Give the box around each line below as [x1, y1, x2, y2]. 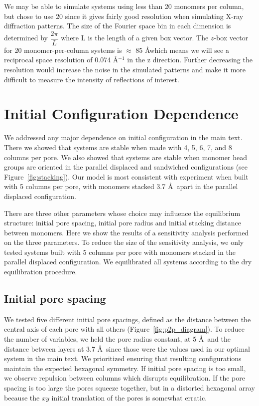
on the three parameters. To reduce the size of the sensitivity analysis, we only [4, 237, 244, 247]
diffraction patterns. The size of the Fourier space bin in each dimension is [4, 20, 231, 31]
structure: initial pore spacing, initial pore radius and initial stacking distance [4, 217, 241, 228]
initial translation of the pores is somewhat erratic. [51, 392, 207, 403]
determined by [4, 32, 48, 43]
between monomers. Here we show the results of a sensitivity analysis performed [4, 227, 249, 237]
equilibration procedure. [4, 266, 77, 277]
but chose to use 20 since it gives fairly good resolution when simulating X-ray [4, 10, 244, 21]
